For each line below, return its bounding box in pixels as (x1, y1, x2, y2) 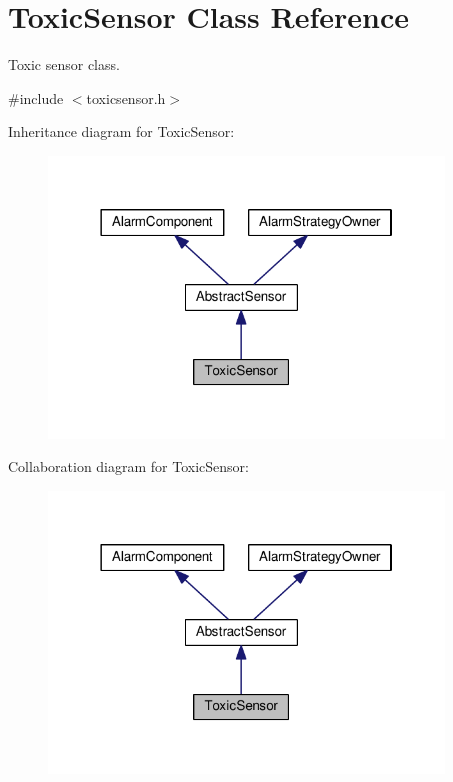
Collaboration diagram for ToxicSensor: (8, 456, 249, 477)
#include (8, 87, 64, 108)
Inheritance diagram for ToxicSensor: (8, 121, 235, 142)
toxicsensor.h (86, 87, 166, 108)
